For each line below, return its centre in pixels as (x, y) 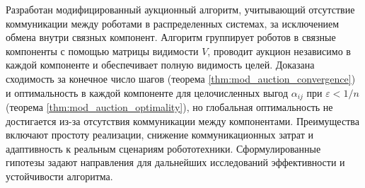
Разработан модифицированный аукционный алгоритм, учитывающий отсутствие (180, 9)
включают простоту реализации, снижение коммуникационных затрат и (160, 135)
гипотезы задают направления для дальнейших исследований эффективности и (175, 162)
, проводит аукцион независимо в (279, 51)
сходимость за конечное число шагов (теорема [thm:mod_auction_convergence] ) (181, 78)
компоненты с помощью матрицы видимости (102, 51)
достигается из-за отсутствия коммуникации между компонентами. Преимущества (182, 121)
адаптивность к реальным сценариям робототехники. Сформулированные (163, 148)
